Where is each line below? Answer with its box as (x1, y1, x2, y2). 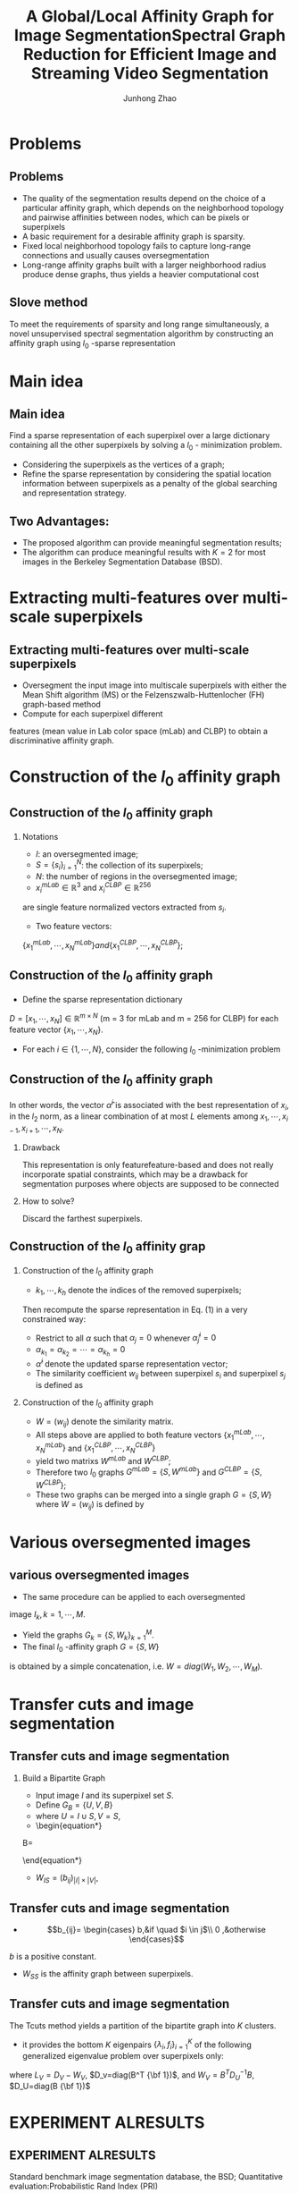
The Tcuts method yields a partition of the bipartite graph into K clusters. (9, 2019, 277, 2031)
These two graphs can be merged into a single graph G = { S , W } (35, 1489, 272, 1500)
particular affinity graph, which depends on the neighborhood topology (21, 202, 284, 213)
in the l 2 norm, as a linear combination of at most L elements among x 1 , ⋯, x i (9, 1111, 288, 1124)
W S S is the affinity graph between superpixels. (21, 1968, 194, 1981)
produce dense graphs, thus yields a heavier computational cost (21, 268, 260, 279)
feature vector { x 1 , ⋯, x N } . (9, 1024, 104, 1037)
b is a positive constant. (9, 1951, 96, 1961)
